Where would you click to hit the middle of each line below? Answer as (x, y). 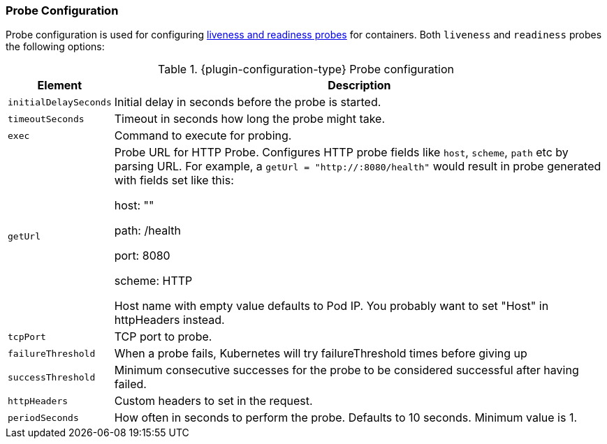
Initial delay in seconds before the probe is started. (248, 102)
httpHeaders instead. (169, 320)
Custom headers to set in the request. (213, 401)
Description (359, 86)
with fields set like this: (174, 180)
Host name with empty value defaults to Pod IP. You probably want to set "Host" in (331, 306)
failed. (130, 384)
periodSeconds (43, 417)
